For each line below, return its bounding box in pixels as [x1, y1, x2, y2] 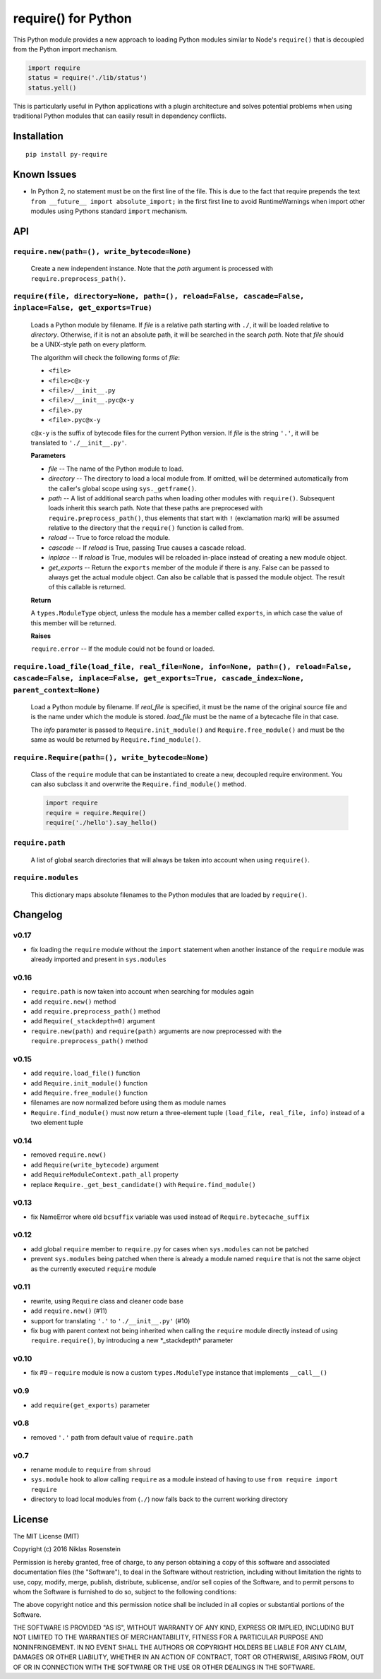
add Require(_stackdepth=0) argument [30, 1017, 155, 1025]
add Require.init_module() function [30, 1078, 148, 1087]
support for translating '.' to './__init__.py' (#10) [30, 1316, 190, 1325]
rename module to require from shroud [30, 1465, 151, 1474]
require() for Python [13, 11, 132, 26]
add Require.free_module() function [30, 1089, 148, 1097]
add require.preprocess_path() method [30, 1006, 161, 1016]
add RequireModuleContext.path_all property [30, 1170, 179, 1179]
